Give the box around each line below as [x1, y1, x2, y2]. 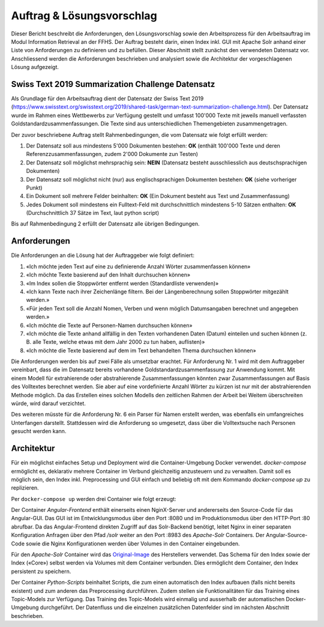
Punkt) [26, 184, 43, 191]
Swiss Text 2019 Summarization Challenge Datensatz [11, 79, 215, 89]
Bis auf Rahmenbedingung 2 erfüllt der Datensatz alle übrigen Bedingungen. [11, 220, 200, 227]
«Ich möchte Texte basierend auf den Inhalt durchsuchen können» [26, 271, 191, 278]
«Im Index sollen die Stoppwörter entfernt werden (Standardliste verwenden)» [26, 280, 219, 287]
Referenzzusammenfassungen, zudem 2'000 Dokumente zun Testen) [26, 151, 198, 158]
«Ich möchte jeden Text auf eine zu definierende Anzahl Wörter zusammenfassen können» [26, 263, 251, 270]
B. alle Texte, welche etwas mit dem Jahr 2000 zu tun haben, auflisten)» [26, 338, 205, 346]
